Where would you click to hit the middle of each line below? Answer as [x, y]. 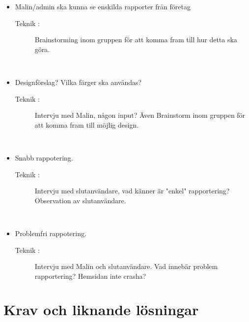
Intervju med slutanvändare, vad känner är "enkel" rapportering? [132, 191]
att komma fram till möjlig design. [87, 124]
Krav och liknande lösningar [101, 309]
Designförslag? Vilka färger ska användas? [78, 82]
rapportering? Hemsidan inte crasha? [90, 276]
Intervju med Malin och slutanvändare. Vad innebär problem [126, 266]
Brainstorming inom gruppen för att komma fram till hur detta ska [136, 40]
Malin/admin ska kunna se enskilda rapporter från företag [103, 6]
